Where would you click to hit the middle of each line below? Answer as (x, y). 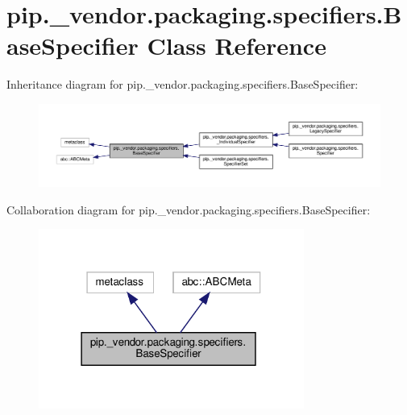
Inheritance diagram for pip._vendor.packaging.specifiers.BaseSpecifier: (183, 84)
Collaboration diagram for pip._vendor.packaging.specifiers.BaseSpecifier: (189, 209)
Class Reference (237, 46)
